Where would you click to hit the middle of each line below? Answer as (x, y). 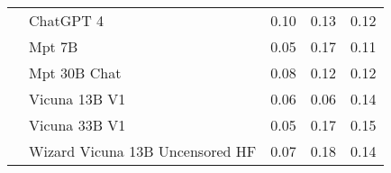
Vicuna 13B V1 (77, 99)
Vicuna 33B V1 (77, 125)
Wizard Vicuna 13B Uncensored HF (143, 151)
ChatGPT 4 (67, 20)
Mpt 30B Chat (75, 73)
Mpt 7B (54, 46)
